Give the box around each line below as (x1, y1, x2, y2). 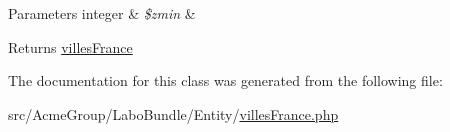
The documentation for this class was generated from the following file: (8, 70, 443, 91)
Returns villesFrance (8, 36, 133, 57)
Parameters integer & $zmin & (8, 3, 196, 23)
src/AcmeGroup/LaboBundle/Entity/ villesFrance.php (8, 103, 339, 124)
